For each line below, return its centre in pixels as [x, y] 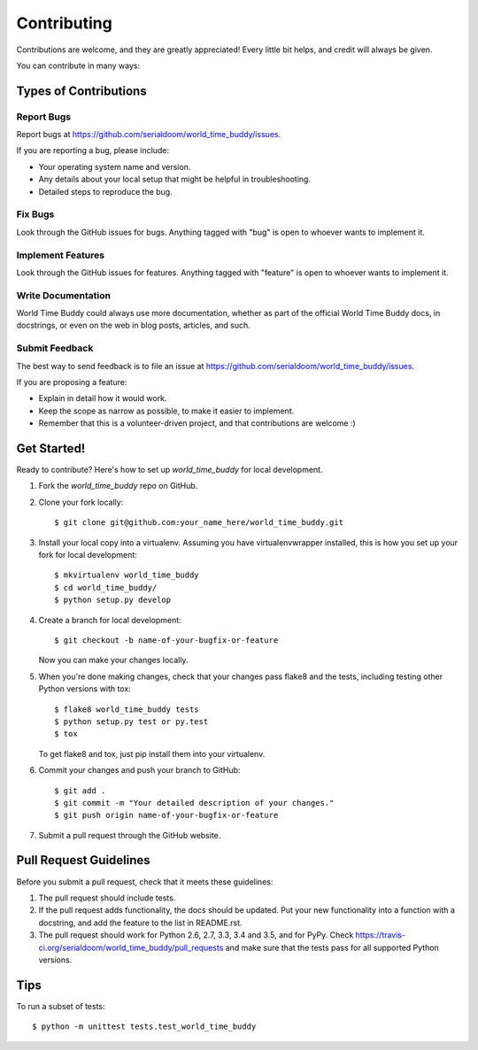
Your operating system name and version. [115, 166]
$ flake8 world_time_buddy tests [127, 709]
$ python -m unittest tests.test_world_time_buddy [144, 1027]
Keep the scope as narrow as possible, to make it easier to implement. [166, 411]
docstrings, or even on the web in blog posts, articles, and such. [134, 325]
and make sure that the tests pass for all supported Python [332, 947]
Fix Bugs [35, 214]
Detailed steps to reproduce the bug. [105, 191]
